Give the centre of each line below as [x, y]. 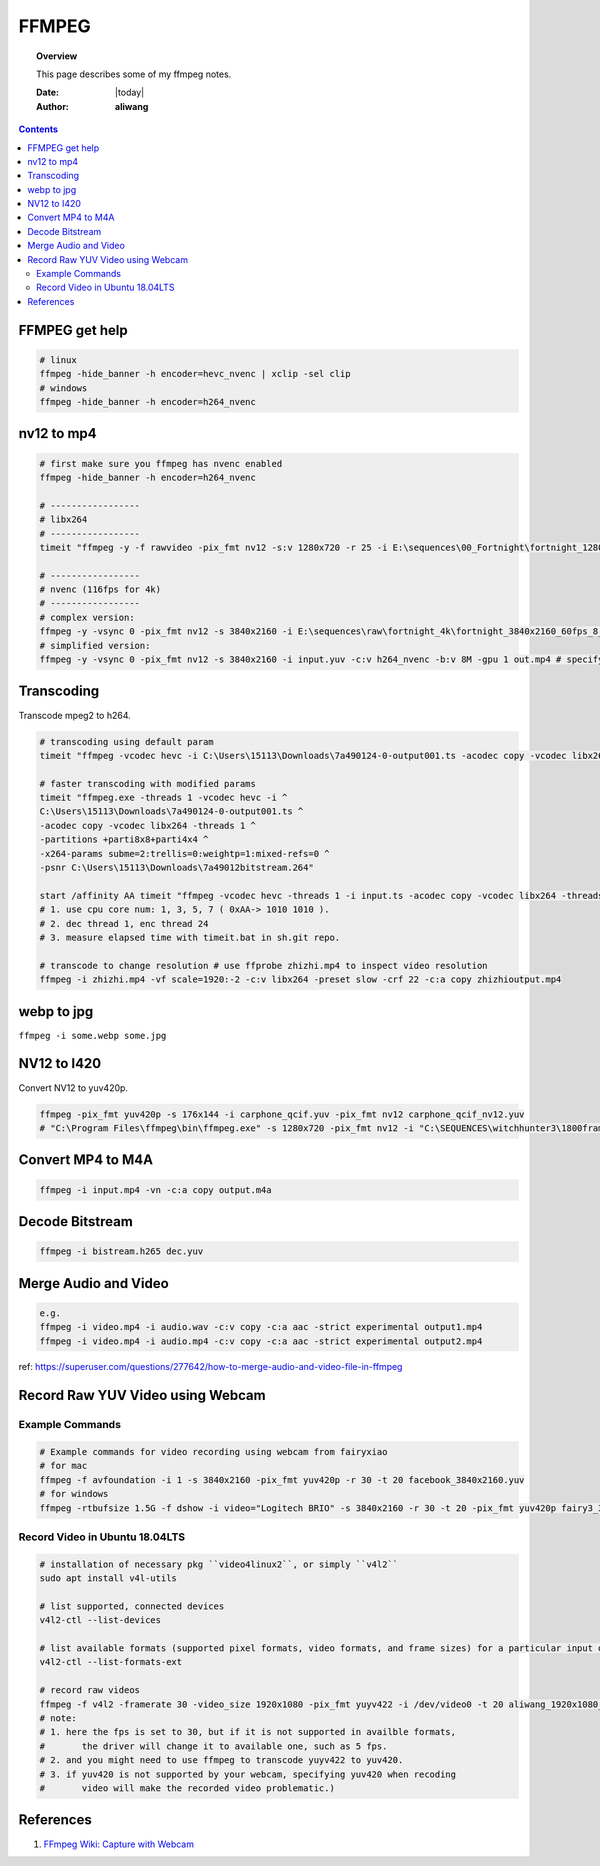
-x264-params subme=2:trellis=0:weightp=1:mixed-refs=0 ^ [184, 853]
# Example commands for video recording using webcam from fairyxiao [213, 1452]
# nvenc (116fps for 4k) [100, 589]
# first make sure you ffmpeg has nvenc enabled [161, 463]
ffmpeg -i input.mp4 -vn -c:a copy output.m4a [155, 1189]
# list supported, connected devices [132, 1606]
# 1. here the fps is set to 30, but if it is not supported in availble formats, [248, 1732]
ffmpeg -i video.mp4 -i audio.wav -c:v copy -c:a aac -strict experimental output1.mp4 [261, 1327]
